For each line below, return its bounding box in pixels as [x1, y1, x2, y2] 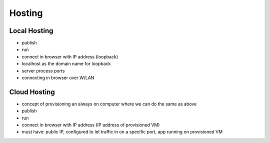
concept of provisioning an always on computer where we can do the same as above [21, 100, 197, 107]
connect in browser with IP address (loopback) [21, 53, 118, 59]
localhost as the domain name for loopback [21, 60, 111, 67]
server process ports [21, 67, 65, 73]
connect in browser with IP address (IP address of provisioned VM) [21, 122, 160, 128]
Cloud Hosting [9, 87, 55, 96]
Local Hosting [9, 26, 53, 35]
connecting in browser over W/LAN [21, 75, 94, 81]
